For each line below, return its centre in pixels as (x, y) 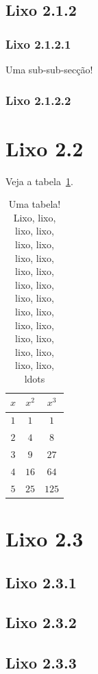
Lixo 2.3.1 (41, 582)
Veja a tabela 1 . (39, 181)
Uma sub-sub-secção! (49, 69)
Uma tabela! (35, 204)
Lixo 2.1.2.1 (38, 44)
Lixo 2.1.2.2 (38, 100)
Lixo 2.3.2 (41, 622)
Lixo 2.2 (45, 148)
